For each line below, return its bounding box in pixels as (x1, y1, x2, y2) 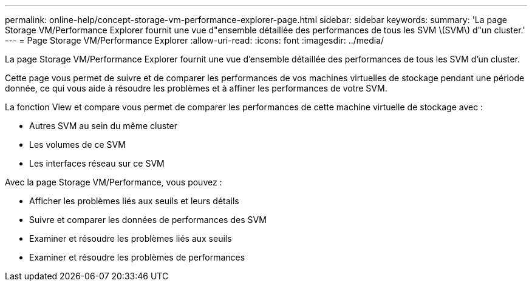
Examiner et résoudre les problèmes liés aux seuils (29, 233, 232, 244)
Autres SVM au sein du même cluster (29, 121, 178, 131)
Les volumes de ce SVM (29, 139, 126, 150)
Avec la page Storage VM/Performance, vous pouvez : (5, 177, 222, 187)
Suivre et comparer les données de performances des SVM (29, 215, 267, 225)
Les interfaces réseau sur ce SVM (29, 158, 165, 168)
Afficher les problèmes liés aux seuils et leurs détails (29, 196, 239, 206)
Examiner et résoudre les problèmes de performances (29, 252, 245, 262)
